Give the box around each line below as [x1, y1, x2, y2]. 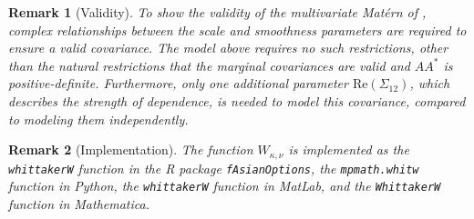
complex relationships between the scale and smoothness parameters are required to [8, 20, 467, 39]
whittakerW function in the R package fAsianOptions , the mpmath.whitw [8, 158, 419, 177]
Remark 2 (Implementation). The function [8, 140, 253, 159]
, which [409, 74, 450, 93]
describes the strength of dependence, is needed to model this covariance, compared [8, 91, 466, 110]
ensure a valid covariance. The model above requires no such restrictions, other [8, 38, 448, 57]
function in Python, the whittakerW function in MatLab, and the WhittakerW [8, 176, 441, 195]
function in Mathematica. [8, 194, 149, 213]
